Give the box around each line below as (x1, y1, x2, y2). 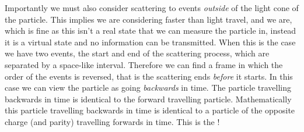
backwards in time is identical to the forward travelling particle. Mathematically (5, 92, 292, 105)
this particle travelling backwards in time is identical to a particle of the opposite (5, 104, 295, 116)
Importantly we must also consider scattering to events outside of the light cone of (5, 2, 299, 13)
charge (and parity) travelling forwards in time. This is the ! (5, 115, 220, 127)
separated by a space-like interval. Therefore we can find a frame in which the (5, 58, 283, 70)
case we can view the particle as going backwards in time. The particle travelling (5, 81, 292, 94)
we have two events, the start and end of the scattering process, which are (5, 47, 270, 59)
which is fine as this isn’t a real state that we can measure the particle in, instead (5, 24, 296, 37)
